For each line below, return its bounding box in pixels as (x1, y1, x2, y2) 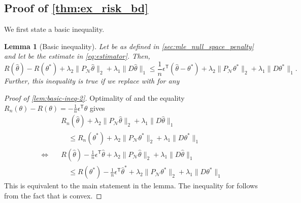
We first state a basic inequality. (4, 24, 105, 34)
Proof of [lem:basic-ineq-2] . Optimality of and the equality (4, 93, 185, 103)
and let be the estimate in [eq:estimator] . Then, (4, 51, 150, 61)
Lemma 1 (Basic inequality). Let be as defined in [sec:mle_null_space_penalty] (4, 40, 254, 51)
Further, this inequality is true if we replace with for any (4, 75, 180, 86)
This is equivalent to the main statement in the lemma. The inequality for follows (4, 180, 258, 191)
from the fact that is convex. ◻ (4, 190, 102, 200)
